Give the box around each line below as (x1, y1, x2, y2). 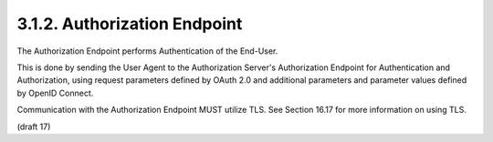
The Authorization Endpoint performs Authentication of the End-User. (16, 46, 278, 56)
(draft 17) (16, 121, 51, 132)
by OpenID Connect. (16, 87, 94, 98)
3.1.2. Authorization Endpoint (16, 14, 243, 34)
